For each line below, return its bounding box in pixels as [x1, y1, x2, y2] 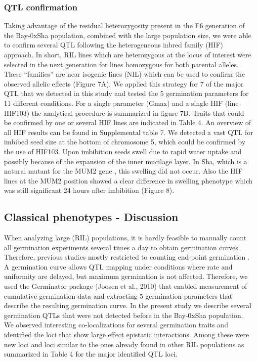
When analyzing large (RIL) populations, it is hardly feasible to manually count [4, 232, 247, 243]
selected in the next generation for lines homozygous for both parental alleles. [4, 59, 239, 69]
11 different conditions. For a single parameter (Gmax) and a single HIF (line [4, 97, 239, 108]
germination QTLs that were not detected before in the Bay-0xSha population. [4, 310, 243, 320]
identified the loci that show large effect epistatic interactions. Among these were [4, 329, 249, 340]
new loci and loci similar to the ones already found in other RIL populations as [4, 339, 244, 349]
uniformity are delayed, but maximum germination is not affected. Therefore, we [4, 271, 248, 281]
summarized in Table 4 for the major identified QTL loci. [4, 349, 178, 359]
